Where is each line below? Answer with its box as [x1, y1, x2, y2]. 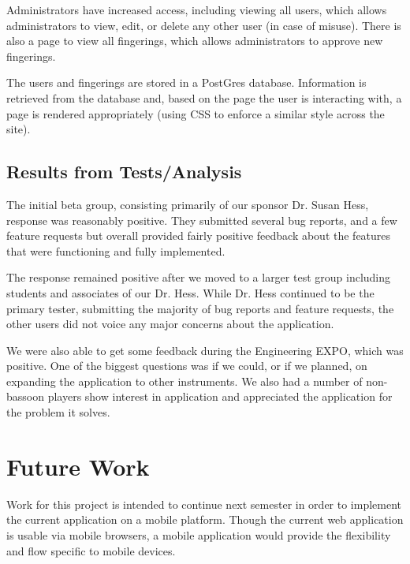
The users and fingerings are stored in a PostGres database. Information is [6, 74, 367, 91]
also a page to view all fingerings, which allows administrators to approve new [6, 32, 383, 49]
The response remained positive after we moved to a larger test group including [6, 269, 391, 286]
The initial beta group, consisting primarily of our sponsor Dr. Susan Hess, [6, 196, 369, 212]
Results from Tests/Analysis [6, 159, 242, 184]
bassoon [6, 388, 44, 405]
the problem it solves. [6, 404, 110, 420]
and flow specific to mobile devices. [6, 542, 176, 558]
